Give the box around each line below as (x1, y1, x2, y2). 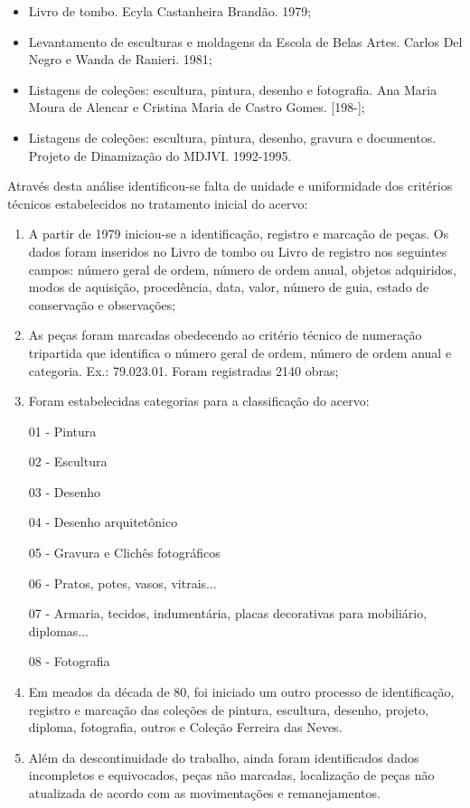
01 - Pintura (28, 421, 97, 440)
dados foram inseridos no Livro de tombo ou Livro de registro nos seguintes (28, 241, 447, 260)
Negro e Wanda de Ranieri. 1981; (28, 50, 212, 69)
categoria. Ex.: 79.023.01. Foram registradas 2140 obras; (28, 361, 339, 380)
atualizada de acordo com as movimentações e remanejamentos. (28, 784, 381, 802)
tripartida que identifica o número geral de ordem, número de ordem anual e (28, 343, 452, 362)
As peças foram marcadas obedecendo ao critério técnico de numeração (28, 325, 422, 344)
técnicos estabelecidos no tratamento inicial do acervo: (7, 193, 308, 212)
